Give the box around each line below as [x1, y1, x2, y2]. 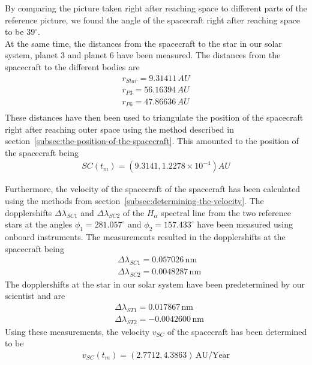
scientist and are [5, 289, 65, 302]
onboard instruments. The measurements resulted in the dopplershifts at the [5, 231, 286, 243]
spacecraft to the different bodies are [5, 60, 140, 73]
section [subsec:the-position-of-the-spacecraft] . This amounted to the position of [5, 134, 299, 147]
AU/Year [195, 351, 230, 360]
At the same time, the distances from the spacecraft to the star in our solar [5, 37, 282, 49]
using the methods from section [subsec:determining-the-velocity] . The [5, 195, 264, 207]
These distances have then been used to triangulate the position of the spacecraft [5, 111, 304, 124]
